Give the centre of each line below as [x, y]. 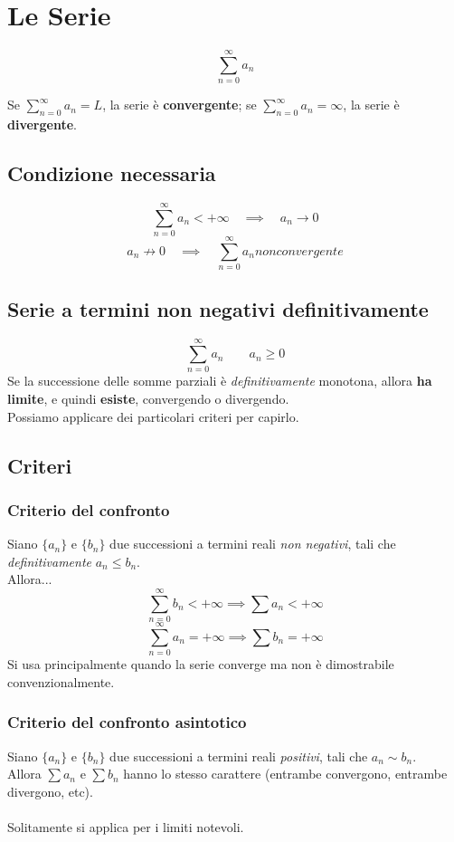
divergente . [42, 124]
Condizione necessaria [112, 173]
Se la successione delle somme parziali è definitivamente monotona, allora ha [220, 381]
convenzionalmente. [61, 681]
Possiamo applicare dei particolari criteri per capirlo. [153, 416]
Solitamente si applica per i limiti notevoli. [126, 827]
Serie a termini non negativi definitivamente [218, 309]
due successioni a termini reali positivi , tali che [239, 756]
